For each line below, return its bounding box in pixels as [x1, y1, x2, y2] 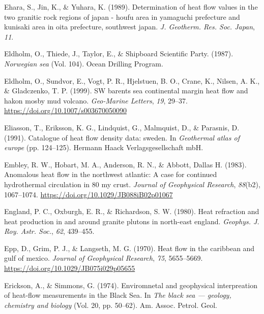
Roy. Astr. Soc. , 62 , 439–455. [4, 226, 95, 236]
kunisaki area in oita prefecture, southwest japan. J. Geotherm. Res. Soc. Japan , [4, 21, 255, 32]
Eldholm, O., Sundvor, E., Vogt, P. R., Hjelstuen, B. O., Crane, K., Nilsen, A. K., [4, 75, 260, 86]
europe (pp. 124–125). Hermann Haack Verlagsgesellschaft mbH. [4, 142, 203, 153]
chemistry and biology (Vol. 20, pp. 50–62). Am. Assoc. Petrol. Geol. [4, 299, 217, 310]
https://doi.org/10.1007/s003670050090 [4, 105, 127, 116]
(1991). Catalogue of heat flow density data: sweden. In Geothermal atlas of [4, 132, 240, 143]
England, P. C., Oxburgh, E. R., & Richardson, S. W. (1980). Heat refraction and [4, 206, 259, 217]
